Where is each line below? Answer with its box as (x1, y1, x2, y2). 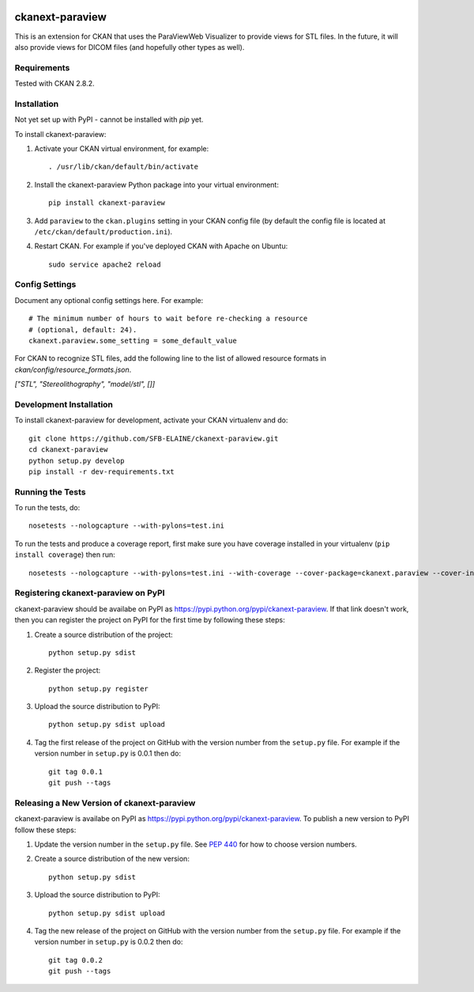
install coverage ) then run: (14, 550, 115, 559)
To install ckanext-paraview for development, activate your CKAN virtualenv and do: (14, 415, 288, 425)
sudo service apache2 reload (48, 259, 161, 269)
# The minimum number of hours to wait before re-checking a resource (28, 314, 308, 324)
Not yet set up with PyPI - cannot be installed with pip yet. (14, 115, 204, 124)
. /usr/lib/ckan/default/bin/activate (48, 162, 199, 172)
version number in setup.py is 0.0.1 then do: (34, 748, 182, 759)
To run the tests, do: (14, 503, 81, 513)
